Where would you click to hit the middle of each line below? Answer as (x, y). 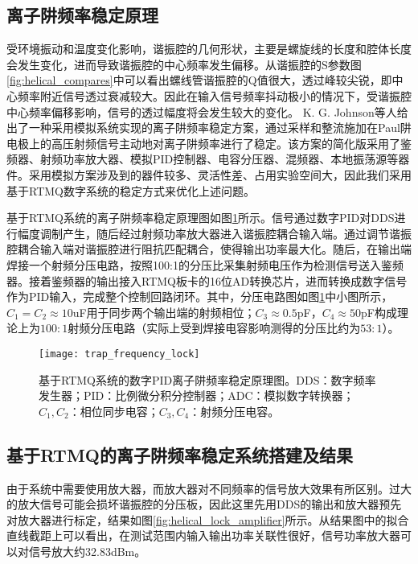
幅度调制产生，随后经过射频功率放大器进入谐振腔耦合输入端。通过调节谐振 (214, 233)
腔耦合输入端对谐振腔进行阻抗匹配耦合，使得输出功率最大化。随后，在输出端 (209, 249)
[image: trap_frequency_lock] (119, 354)
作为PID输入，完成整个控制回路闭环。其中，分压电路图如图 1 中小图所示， (200, 296)
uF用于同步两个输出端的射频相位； (164, 312)
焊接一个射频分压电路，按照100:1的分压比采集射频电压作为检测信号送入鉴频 (205, 264)
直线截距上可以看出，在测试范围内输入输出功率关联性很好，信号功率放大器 (203, 535)
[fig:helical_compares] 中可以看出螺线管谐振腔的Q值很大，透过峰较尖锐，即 (199, 80)
